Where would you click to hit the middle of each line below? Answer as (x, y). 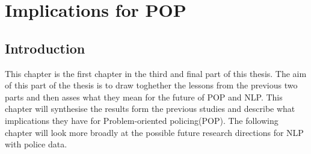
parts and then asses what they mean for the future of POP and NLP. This (144, 97)
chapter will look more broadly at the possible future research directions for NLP (154, 132)
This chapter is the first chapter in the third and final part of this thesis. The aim (156, 73)
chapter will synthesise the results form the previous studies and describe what (150, 109)
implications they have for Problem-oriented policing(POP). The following (142, 120)
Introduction (45, 48)
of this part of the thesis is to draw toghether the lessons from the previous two (151, 85)
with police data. (36, 144)
